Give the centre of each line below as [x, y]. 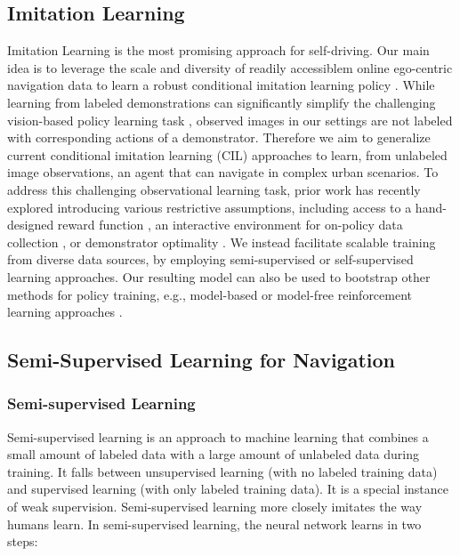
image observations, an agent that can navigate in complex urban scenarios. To [223, 172]
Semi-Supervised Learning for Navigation [202, 360]
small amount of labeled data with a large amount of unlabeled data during [213, 454]
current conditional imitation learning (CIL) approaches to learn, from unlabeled [227, 154]
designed [31, 225]
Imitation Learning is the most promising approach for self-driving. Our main [218, 50]
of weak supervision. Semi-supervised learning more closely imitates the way [215, 507]
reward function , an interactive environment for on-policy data [230, 225]
